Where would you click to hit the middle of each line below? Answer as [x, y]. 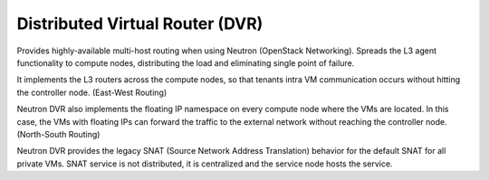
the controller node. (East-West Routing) [92, 92]
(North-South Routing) [58, 134]
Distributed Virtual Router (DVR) [140, 24]
